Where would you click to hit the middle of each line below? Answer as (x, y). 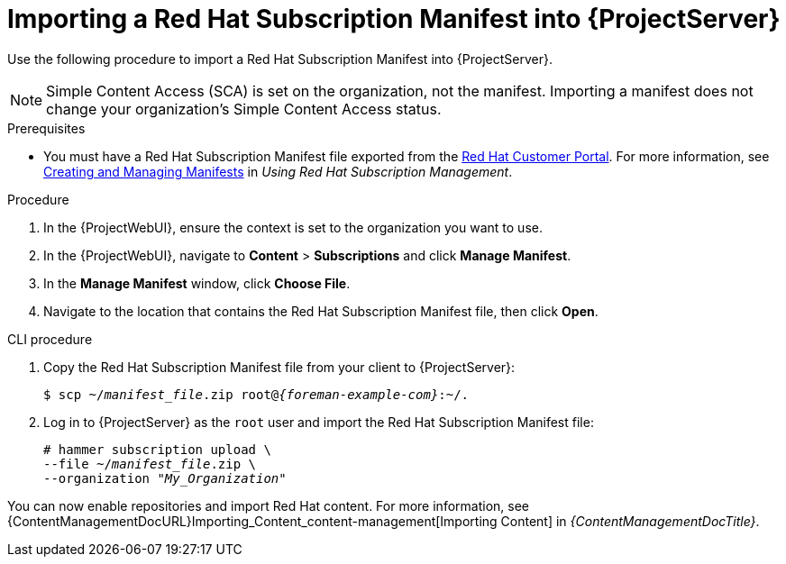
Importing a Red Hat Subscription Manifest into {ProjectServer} (394, 19)
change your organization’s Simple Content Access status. (244, 109)
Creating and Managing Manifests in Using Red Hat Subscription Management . (278, 171)
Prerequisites (46, 128)
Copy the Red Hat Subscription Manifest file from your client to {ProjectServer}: (279, 367)
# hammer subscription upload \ (157, 449)
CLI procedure (50, 339)
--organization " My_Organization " (165, 478)
